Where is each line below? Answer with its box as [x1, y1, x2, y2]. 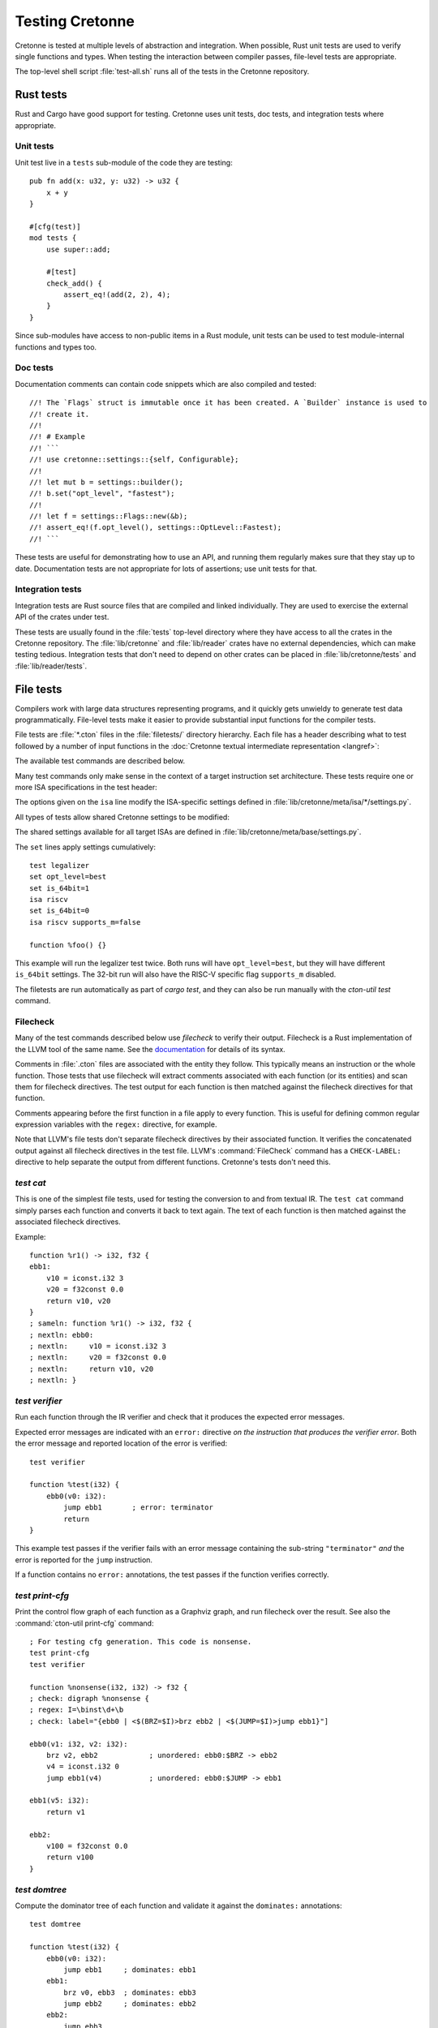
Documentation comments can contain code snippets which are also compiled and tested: [15, 379, 316, 389]
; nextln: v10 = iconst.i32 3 [29, 1342, 166, 1351]
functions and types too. [15, 342, 97, 352]
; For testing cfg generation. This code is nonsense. [29, 1637, 252, 1647]
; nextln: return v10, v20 [29, 1364, 154, 1373]
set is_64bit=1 [29, 883, 90, 892]
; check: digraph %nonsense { [29, 1694, 150, 1703]
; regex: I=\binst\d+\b [29, 1705, 124, 1715]
